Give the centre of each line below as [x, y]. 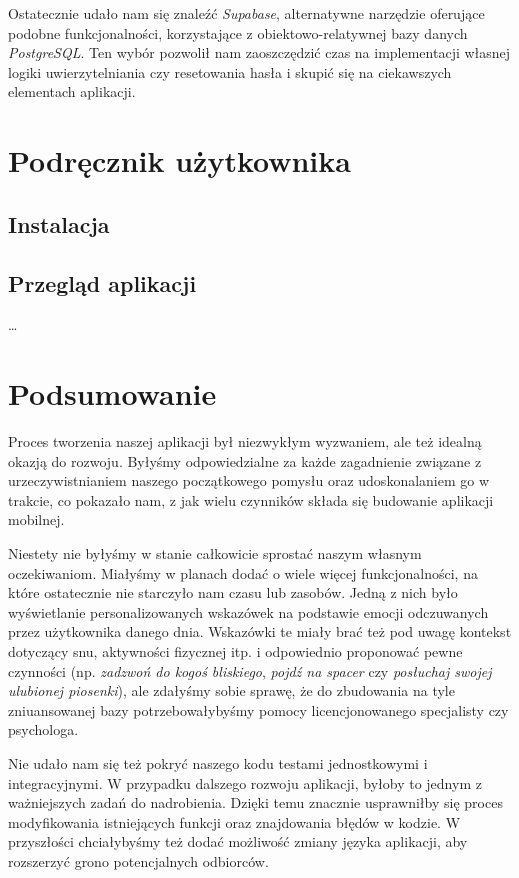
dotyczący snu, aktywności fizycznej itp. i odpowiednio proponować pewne [235, 650]
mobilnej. [36, 519]
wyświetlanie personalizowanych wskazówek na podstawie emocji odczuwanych [248, 611]
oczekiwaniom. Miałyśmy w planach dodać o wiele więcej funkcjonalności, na [243, 572]
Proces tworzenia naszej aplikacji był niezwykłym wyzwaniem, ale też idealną [245, 441]
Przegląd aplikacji [102, 282]
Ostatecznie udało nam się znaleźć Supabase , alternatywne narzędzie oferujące [246, 13]
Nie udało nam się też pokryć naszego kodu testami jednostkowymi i [218, 762]
